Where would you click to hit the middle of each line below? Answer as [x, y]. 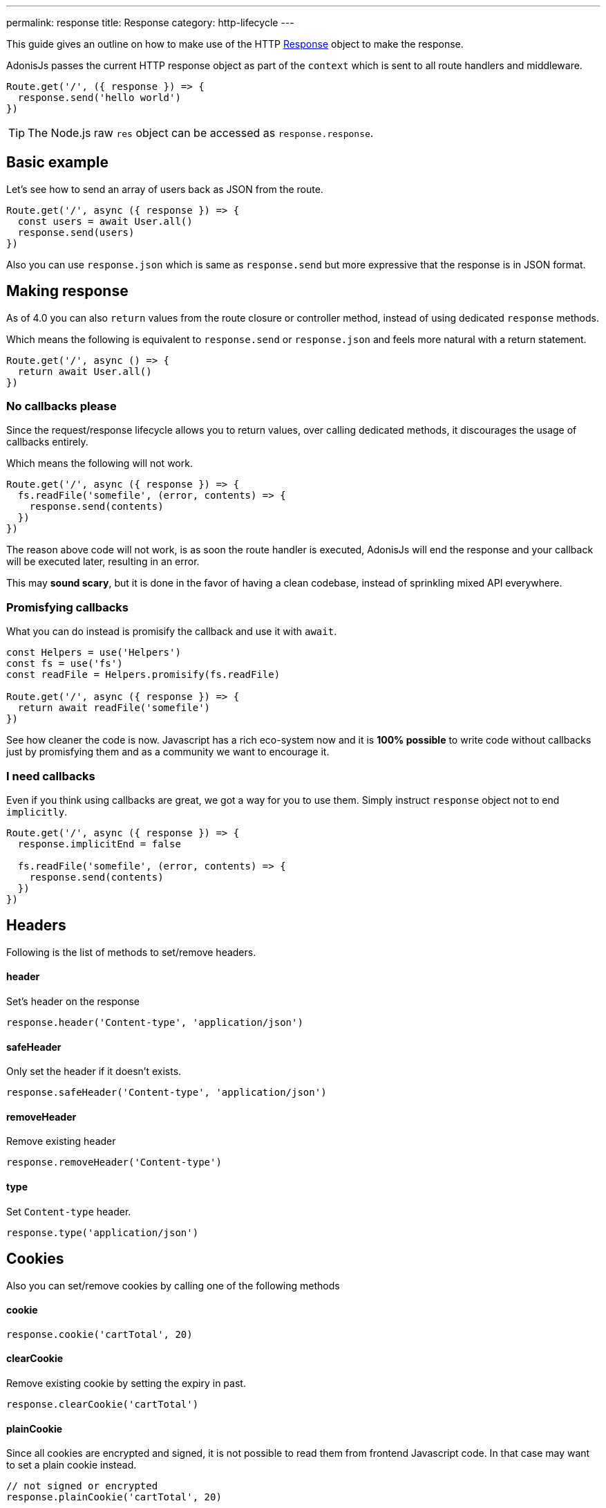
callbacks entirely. [47, 442]
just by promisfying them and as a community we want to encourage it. [168, 752]
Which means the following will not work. [100, 463]
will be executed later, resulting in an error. [103, 562]
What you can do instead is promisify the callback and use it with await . [172, 632]
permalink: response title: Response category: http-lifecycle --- [150, 22]
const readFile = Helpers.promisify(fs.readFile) [143, 675]
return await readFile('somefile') [114, 708]
